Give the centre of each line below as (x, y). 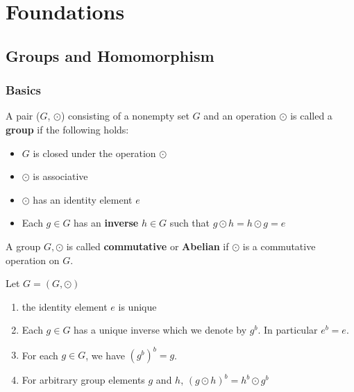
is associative (60, 176)
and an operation (240, 116)
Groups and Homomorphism (110, 55)
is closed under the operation (94, 153)
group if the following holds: (67, 129)
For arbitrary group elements (83, 380)
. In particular (288, 330)
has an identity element (83, 199)
